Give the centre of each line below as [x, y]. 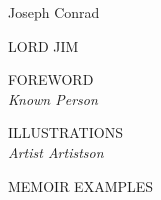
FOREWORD [51, 79]
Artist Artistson [56, 151]
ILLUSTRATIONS [65, 132]
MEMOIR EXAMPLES [81, 185]
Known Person [53, 98]
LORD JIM [43, 45]
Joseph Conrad [54, 12]
